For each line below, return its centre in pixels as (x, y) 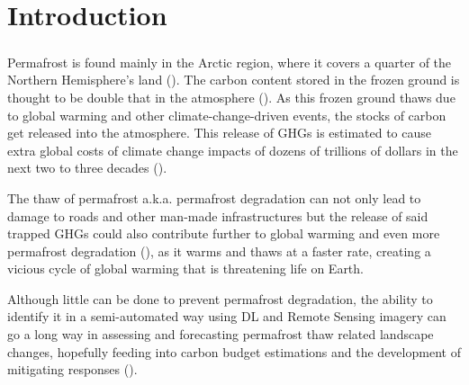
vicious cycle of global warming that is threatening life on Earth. (185, 269)
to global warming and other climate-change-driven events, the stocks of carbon (227, 115)
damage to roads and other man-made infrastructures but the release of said (218, 215)
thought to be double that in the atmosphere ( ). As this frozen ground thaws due (231, 97)
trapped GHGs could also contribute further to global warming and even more (224, 233)
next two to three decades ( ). (87, 168)
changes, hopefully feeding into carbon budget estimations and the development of (234, 351)
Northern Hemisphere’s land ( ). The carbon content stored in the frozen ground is (234, 80)
